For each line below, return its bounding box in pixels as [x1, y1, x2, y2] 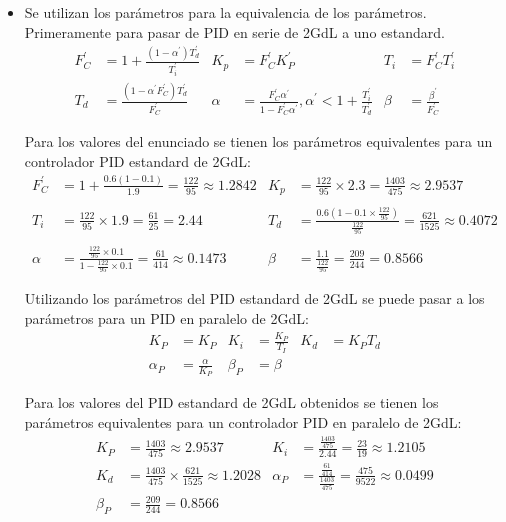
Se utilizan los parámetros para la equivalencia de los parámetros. [24, 2, 427, 22]
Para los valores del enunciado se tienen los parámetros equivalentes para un [24, 131, 493, 152]
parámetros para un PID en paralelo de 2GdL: [24, 307, 309, 328]
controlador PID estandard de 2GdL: [24, 150, 251, 171]
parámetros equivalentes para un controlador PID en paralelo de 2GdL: [24, 411, 462, 432]
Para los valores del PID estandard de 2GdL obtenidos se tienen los [24, 392, 439, 413]
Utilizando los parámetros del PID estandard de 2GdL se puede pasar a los [24, 288, 485, 309]
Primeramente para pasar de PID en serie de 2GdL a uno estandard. [24, 21, 445, 42]
